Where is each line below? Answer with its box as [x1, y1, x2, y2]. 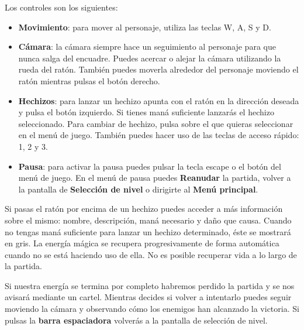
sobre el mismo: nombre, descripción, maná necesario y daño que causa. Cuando [5, 214, 292, 226]
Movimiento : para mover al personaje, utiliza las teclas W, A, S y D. [18, 20, 271, 33]
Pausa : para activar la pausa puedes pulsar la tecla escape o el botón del [18, 160, 281, 172]
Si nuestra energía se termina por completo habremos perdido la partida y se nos [5, 279, 295, 291]
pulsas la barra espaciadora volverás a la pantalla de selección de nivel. [5, 314, 268, 326]
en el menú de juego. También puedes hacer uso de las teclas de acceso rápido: [18, 129, 299, 141]
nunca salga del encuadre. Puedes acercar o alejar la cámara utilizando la [18, 51, 281, 64]
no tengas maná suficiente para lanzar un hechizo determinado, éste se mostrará [5, 225, 291, 238]
